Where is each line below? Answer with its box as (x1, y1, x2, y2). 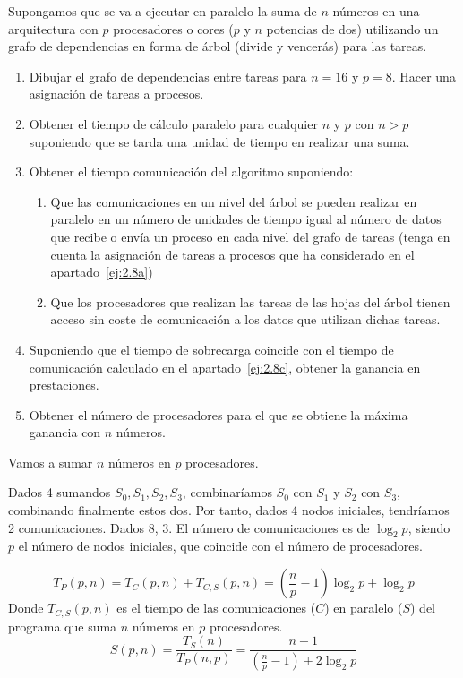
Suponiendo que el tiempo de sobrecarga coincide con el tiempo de (29, 339, 394, 358)
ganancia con (29, 423, 101, 442)
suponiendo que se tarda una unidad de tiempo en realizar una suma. (29, 132, 410, 150)
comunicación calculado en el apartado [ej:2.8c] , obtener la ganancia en (29, 357, 421, 376)
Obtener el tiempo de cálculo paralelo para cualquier (29, 114, 318, 133)
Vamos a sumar (8, 452, 93, 471)
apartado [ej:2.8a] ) (50, 262, 153, 281)
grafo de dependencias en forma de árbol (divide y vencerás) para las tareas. (8, 37, 427, 56)
